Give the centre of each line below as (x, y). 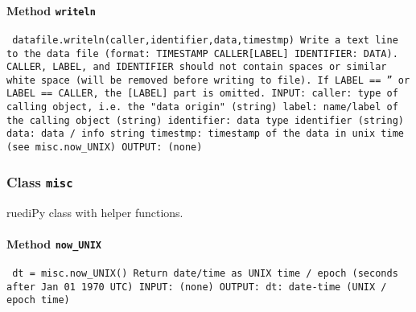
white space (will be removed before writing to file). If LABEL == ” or (208, 80)
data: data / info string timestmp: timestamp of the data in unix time (205, 134)
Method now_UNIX (54, 243)
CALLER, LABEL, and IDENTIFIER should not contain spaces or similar (197, 67)
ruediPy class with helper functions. (95, 212)
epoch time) (38, 300)
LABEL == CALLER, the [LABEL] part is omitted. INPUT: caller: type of (202, 94)
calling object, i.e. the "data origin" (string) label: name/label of (202, 107)
